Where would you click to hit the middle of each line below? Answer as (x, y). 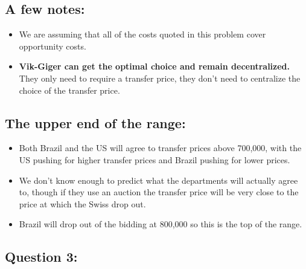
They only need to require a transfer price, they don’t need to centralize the (160, 78)
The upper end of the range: (95, 122)
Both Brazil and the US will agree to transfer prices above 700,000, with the (160, 148)
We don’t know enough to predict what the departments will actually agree (158, 180)
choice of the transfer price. (69, 90)
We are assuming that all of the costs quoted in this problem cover (142, 34)
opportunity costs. (53, 46)
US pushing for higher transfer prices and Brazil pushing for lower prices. (155, 159)
